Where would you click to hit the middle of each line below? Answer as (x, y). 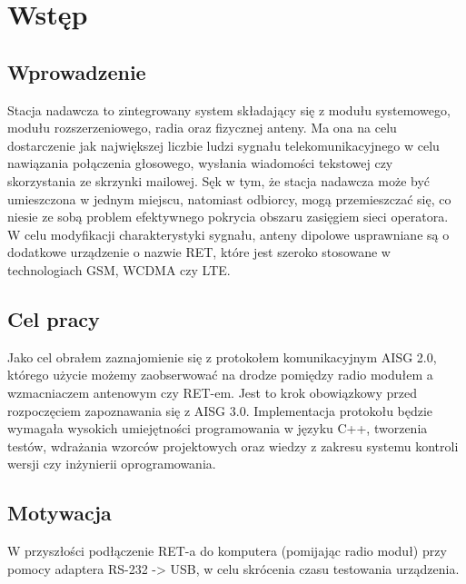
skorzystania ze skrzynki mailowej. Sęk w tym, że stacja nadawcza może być (219, 180)
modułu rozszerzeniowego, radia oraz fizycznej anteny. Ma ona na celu (202, 128)
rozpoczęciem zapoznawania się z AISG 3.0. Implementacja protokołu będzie (220, 410)
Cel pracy (54, 318)
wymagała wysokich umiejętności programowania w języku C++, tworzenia (218, 428)
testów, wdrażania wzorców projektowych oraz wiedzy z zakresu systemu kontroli (233, 445)
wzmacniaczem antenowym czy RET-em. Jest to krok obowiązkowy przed (212, 392)
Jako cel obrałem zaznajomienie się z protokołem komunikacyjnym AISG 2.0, (222, 356)
